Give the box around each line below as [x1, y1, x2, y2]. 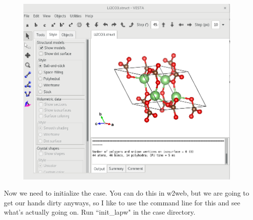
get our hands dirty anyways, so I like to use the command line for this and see [4, 197, 240, 207]
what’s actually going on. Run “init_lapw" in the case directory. [4, 207, 195, 217]
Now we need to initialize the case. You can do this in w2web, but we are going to [4, 188, 249, 198]
